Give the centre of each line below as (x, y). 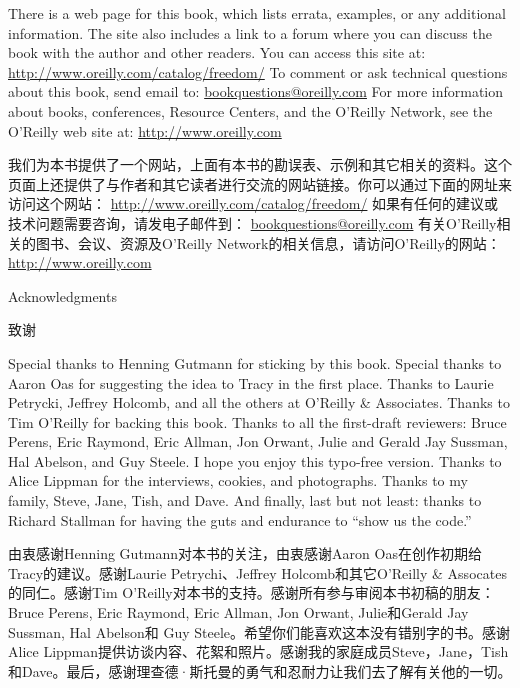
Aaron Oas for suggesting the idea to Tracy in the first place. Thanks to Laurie (251, 382)
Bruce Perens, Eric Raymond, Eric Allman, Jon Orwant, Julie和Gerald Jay (238, 612)
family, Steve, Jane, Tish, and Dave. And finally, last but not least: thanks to (245, 500)
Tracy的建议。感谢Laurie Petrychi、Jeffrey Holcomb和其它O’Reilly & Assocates (257, 572)
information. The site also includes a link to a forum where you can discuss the (250, 32)
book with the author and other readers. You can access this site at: (217, 52)
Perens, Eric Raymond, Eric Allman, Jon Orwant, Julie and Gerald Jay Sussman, (258, 441)
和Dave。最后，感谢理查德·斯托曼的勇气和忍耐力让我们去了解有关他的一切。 (260, 670)
